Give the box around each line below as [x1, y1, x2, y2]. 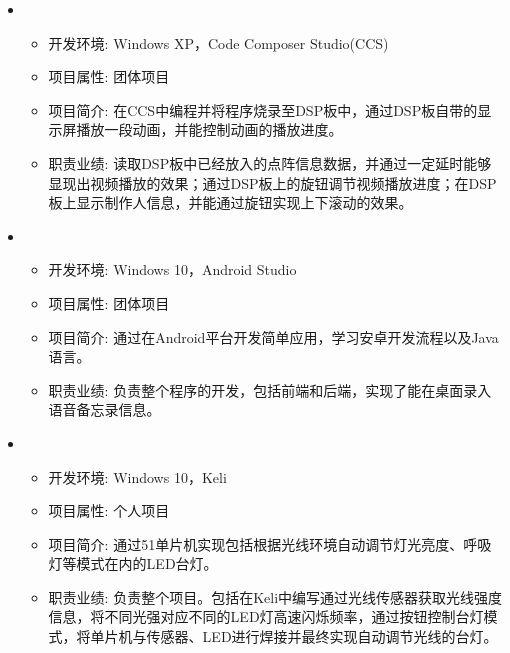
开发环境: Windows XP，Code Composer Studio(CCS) [48, 32, 389, 53]
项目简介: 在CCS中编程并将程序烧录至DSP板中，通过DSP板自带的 [48, 99, 478, 120]
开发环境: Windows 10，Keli [48, 466, 227, 487]
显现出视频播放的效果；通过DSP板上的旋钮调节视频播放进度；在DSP [48, 172, 497, 193]
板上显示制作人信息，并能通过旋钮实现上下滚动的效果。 [48, 192, 413, 213]
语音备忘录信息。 [48, 399, 161, 420]
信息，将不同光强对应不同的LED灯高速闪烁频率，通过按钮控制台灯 [48, 606, 484, 627]
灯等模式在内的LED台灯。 [48, 553, 218, 574]
